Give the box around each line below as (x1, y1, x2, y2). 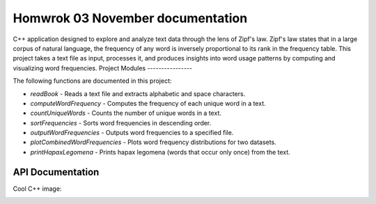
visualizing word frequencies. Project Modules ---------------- (13, 63, 193, 72)
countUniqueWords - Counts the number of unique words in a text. (30, 109, 222, 118)
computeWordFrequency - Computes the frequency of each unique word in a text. (30, 99, 266, 107)
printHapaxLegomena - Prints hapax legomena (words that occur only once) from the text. (30, 148, 290, 156)
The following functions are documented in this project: (13, 77, 172, 85)
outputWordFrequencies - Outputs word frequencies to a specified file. (30, 129, 234, 137)
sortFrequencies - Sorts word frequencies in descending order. (30, 118, 212, 127)
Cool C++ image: (13, 185, 62, 193)
